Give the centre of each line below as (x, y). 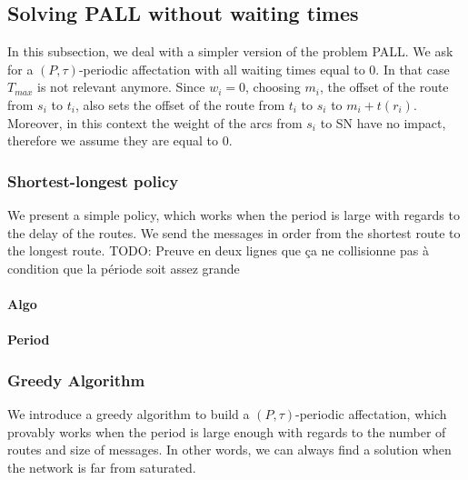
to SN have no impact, (383, 122)
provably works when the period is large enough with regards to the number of (227, 431)
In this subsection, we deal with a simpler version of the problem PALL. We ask (230, 51)
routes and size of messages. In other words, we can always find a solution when (229, 450)
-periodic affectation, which (371, 413)
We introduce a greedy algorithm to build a (129, 413)
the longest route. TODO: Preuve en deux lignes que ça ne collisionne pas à (218, 250)
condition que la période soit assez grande (124, 268)
